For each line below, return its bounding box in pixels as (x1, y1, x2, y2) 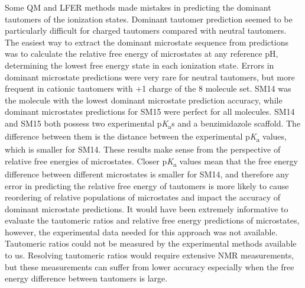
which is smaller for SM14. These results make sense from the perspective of (5, 143, 281, 156)
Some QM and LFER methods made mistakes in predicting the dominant (5, 1, 271, 13)
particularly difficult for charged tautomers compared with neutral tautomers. (5, 24, 287, 37)
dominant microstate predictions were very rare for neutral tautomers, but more (5, 70, 295, 83)
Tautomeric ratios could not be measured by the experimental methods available (5, 237, 297, 250)
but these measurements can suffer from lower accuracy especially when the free (5, 260, 294, 273)
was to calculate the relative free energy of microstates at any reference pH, (5, 47, 278, 60)
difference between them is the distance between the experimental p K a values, (5, 130, 287, 144)
